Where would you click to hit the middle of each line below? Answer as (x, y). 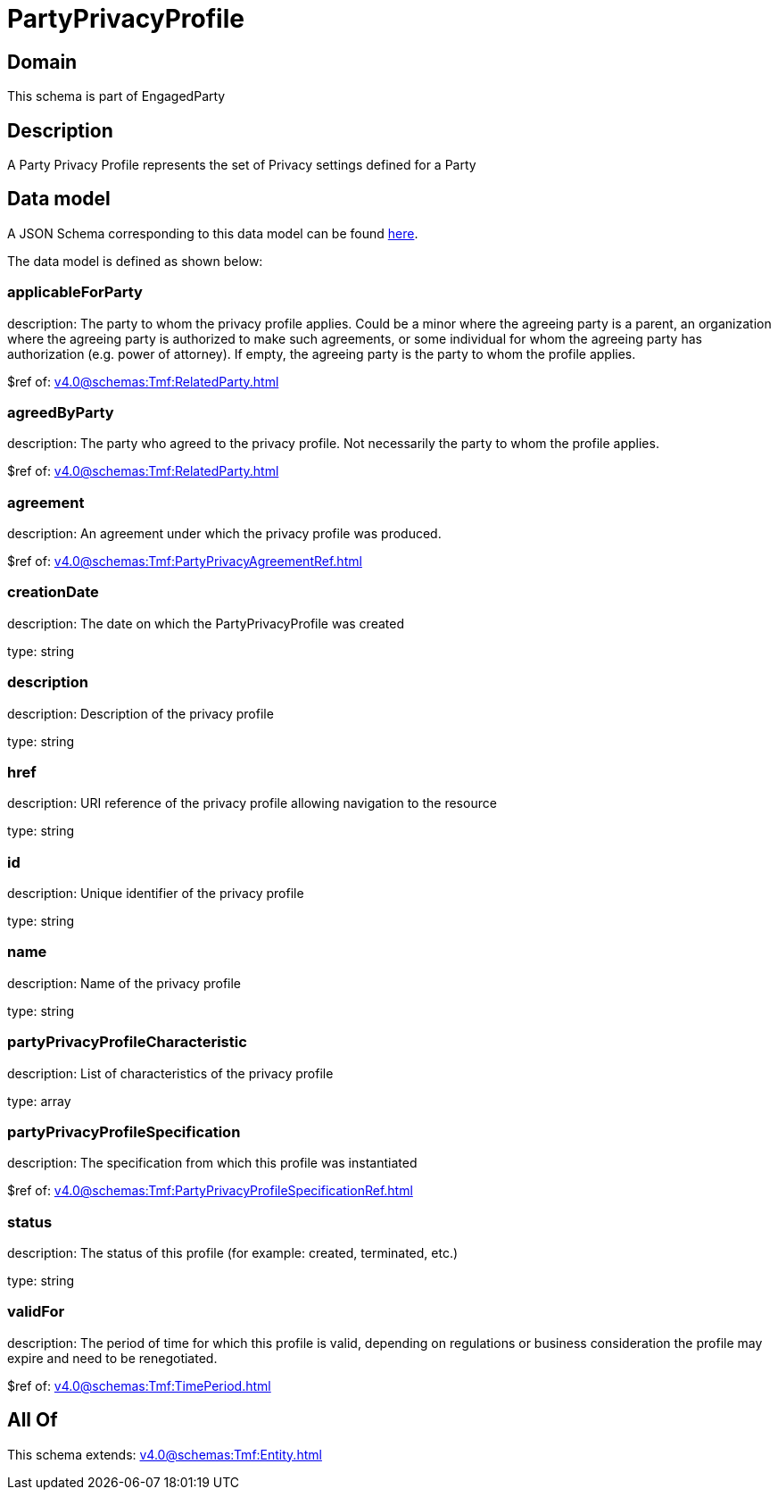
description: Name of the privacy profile (124, 983)
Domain (42, 62)
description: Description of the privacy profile (141, 713)
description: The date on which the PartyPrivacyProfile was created (206, 623)
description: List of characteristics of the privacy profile (170, 1073)
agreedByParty (61, 412)
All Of (33, 1420)
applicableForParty (75, 292)
